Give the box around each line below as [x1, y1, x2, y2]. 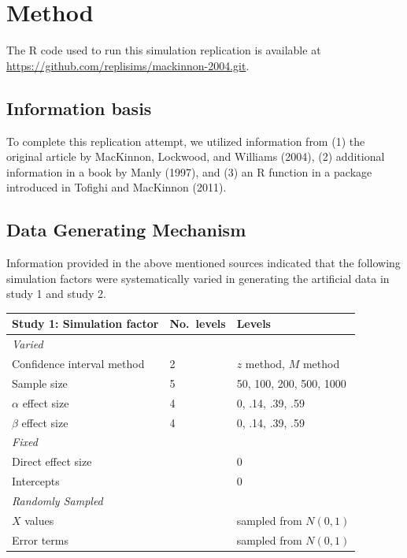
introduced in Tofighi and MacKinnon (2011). [6, 179, 227, 195]
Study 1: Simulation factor [12, 315, 159, 332]
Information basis [6, 95, 152, 120]
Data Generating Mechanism [6, 218, 246, 242]
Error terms [12, 531, 68, 548]
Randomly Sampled [12, 492, 103, 508]
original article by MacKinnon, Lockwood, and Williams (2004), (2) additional [6, 148, 385, 165]
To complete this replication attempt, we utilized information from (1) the [6, 132, 365, 149]
